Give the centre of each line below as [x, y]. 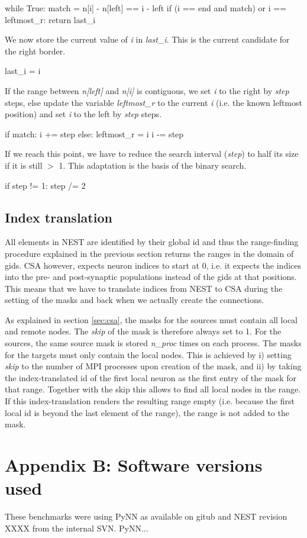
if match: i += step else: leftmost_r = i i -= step [94, 133]
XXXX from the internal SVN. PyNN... [77, 528]
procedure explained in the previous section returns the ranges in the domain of [149, 253]
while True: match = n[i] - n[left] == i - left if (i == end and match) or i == [146, 8]
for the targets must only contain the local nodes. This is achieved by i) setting [148, 354]
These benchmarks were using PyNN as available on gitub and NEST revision [146, 516]
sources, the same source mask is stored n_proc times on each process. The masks [153, 343]
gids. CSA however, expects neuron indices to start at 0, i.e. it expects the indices [153, 265]
